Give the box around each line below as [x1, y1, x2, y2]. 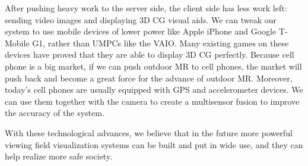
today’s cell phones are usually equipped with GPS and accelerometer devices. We [5, 83, 303, 96]
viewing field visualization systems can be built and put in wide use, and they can [5, 138, 303, 151]
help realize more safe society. [5, 150, 113, 162]
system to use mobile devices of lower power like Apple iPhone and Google [5, 25, 277, 37]
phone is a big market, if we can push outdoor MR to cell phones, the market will [5, 59, 302, 72]
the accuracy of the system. [5, 107, 104, 119]
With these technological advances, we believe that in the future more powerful [5, 126, 293, 139]
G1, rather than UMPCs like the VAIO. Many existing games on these [32, 36, 289, 49]
